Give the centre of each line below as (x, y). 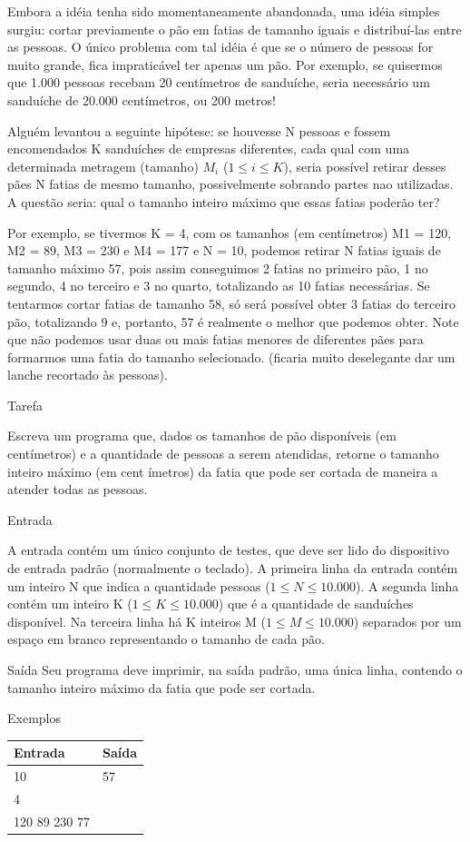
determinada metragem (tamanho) (103, 166)
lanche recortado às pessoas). (88, 375)
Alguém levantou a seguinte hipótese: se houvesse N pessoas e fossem (199, 130)
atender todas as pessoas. (78, 489)
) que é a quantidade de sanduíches (316, 604)
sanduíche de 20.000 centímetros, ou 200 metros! (142, 99)
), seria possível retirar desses (365, 166)
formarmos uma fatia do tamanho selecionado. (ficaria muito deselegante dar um (231, 357)
